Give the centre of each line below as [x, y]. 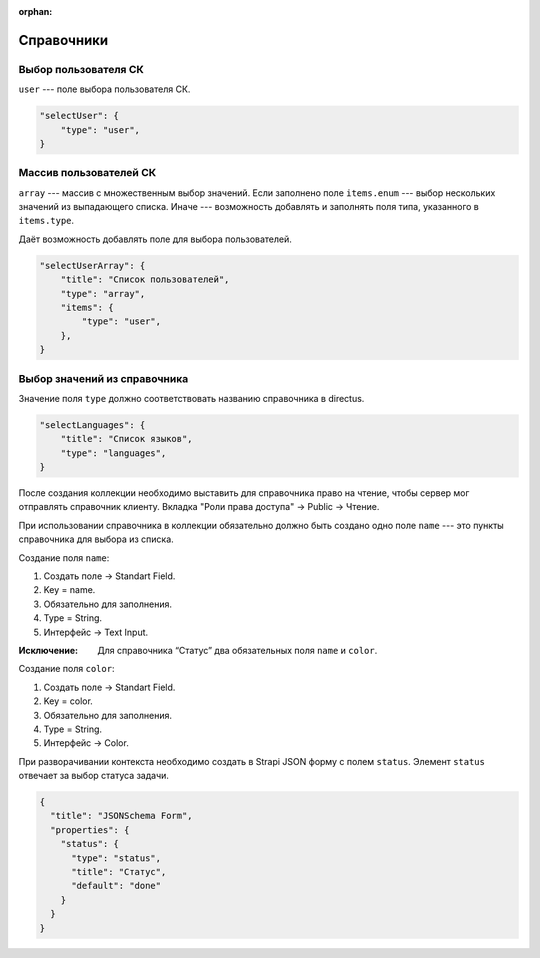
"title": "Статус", [119, 871]
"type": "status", [116, 858]
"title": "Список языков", [127, 439]
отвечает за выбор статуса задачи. [94, 776]
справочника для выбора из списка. [96, 539]
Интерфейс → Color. [86, 743]
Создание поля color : [66, 669]
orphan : [35, 11]
